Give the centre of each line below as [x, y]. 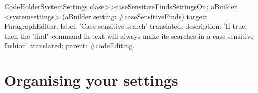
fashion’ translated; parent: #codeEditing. [69, 45]
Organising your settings [91, 80]
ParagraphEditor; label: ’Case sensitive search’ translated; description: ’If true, [126, 26]
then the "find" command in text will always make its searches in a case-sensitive [129, 35]
